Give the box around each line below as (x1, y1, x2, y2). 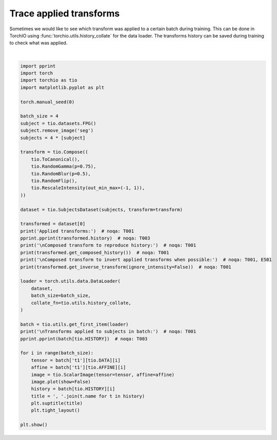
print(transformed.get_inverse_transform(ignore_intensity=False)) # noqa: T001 (20, 264, 232, 270)
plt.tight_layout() (31, 408, 81, 413)
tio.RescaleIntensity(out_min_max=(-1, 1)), (31, 185, 145, 191)
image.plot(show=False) (31, 378, 91, 385)
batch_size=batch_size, (31, 293, 91, 298)
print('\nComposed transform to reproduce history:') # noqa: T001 (20, 243, 196, 248)
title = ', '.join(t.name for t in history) (31, 393, 145, 399)
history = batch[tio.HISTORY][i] (31, 386, 115, 392)
